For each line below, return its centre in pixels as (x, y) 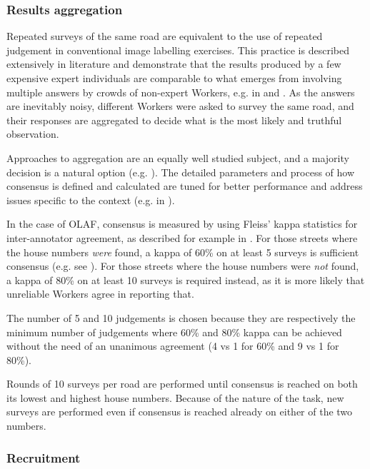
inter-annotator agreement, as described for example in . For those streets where (182, 237)
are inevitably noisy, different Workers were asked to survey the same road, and (180, 106)
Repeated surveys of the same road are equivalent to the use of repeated (165, 36)
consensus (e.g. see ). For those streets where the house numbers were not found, (183, 266)
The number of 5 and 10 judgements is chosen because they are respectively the (181, 317)
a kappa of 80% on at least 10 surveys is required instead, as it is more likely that (186, 279)
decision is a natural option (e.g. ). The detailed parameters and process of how (181, 172)
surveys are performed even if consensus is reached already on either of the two (180, 412)
